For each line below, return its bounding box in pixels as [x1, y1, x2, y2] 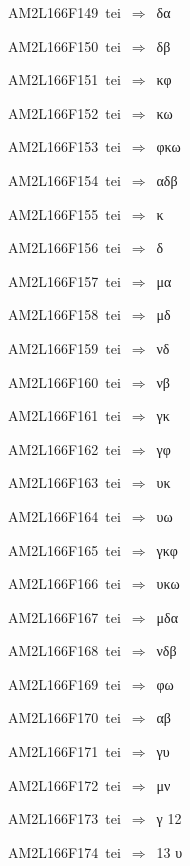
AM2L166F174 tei [8, 841, 121, 862]
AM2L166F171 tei [8, 741, 121, 762]
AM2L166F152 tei [8, 102, 121, 123]
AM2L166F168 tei [8, 640, 121, 661]
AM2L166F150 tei [8, 35, 121, 56]
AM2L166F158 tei [8, 304, 121, 325]
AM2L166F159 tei [8, 337, 121, 358]
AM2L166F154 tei [8, 169, 121, 190]
